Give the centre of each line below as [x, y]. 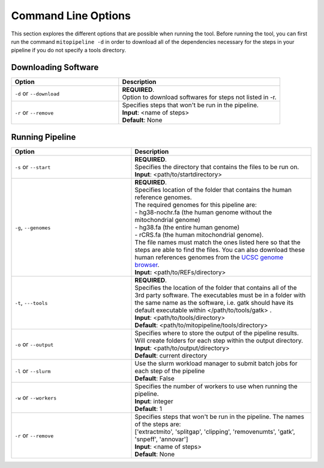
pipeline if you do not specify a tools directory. [68, 50]
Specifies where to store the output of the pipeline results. [217, 333]
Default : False [154, 378]
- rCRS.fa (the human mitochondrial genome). [199, 235]
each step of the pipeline [170, 371]
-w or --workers [36, 397]
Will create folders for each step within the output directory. [219, 340]
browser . [147, 265]
